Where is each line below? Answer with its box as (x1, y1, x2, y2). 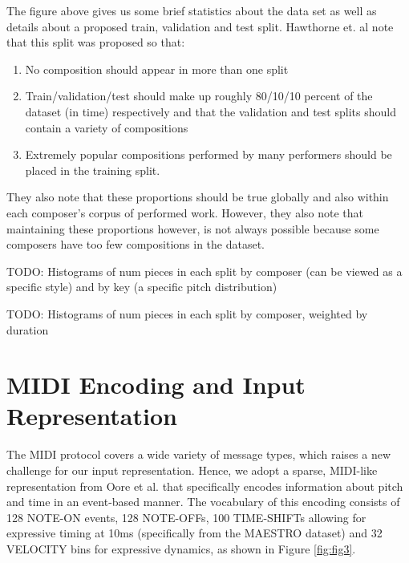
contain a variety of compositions (25, 119, 188, 136)
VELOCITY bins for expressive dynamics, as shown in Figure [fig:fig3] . (6, 540, 356, 557)
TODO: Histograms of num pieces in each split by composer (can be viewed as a (6, 262, 403, 279)
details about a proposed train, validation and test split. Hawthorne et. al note (6, 18, 394, 34)
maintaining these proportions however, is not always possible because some (6, 220, 379, 237)
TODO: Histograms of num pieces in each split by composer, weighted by (6, 305, 368, 322)
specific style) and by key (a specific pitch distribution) (6, 278, 277, 295)
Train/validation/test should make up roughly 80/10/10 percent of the (25, 87, 373, 104)
